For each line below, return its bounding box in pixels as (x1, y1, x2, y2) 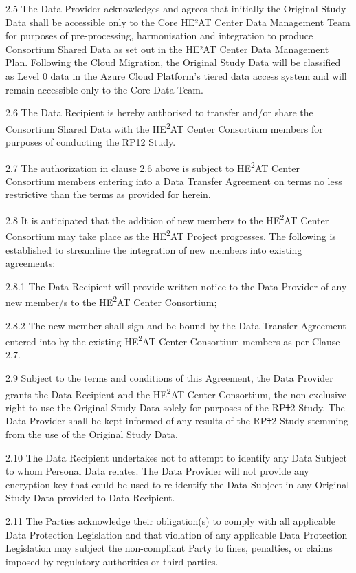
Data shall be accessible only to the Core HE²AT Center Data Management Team (5, 14, 351, 29)
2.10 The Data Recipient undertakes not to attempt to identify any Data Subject (5, 450, 347, 464)
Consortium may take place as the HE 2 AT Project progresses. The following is (5, 227, 336, 243)
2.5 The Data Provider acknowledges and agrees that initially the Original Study (5, 1, 346, 15)
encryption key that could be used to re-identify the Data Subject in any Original (5, 477, 350, 491)
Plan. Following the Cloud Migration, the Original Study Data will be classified (5, 55, 341, 69)
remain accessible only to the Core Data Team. (5, 82, 203, 96)
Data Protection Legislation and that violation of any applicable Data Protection (5, 527, 348, 541)
